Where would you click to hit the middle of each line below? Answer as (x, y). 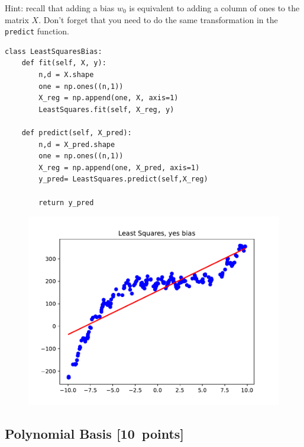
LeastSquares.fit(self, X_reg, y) (106, 109)
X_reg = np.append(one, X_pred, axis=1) (119, 167)
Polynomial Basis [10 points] (95, 434)
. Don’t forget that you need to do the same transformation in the (158, 19)
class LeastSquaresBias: (54, 51)
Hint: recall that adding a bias (60, 8)
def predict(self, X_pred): (77, 133)
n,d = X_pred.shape (77, 144)
